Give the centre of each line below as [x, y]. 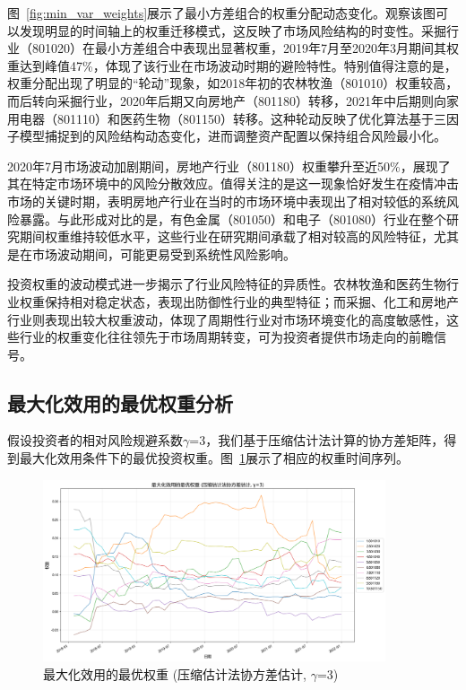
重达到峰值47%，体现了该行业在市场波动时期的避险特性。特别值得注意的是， [232, 65]
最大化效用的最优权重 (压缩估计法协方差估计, [175, 673]
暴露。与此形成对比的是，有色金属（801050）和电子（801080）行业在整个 [233, 218]
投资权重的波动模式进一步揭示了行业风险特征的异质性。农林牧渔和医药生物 [227, 284]
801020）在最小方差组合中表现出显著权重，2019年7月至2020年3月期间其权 [245, 48]
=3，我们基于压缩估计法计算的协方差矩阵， [317, 440]
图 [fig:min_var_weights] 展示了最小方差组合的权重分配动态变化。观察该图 [222, 13]
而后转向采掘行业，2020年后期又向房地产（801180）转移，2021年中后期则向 [227, 100]
